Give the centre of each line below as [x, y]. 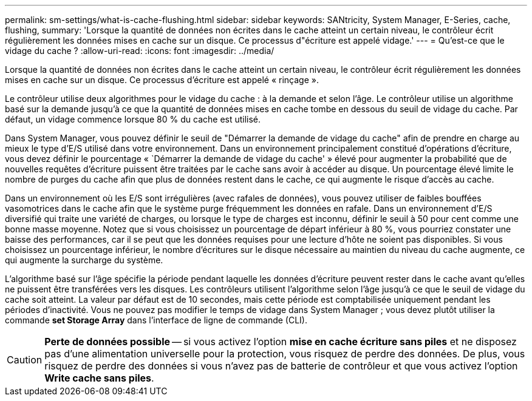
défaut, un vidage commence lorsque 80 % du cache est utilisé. [133, 119]
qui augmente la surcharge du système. [84, 260]
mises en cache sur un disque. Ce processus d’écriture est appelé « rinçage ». [162, 80]
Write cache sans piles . [99, 378]
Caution [25, 360]
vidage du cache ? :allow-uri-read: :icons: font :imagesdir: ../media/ [140, 51]
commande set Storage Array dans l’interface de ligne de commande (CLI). [156, 320]
